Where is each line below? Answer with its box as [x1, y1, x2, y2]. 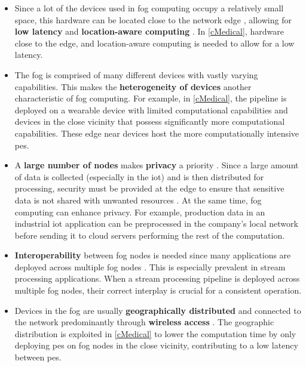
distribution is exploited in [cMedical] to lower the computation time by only [14, 327, 296, 340]
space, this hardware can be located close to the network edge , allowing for [14, 13, 292, 26]
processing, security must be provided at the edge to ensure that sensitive [14, 182, 284, 195]
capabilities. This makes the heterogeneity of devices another [14, 80, 252, 92]
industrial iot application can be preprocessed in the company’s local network [14, 217, 298, 230]
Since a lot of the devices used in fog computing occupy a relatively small [14, 2, 284, 14]
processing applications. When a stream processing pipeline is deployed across [14, 272, 300, 285]
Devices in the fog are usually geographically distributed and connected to [14, 304, 301, 316]
